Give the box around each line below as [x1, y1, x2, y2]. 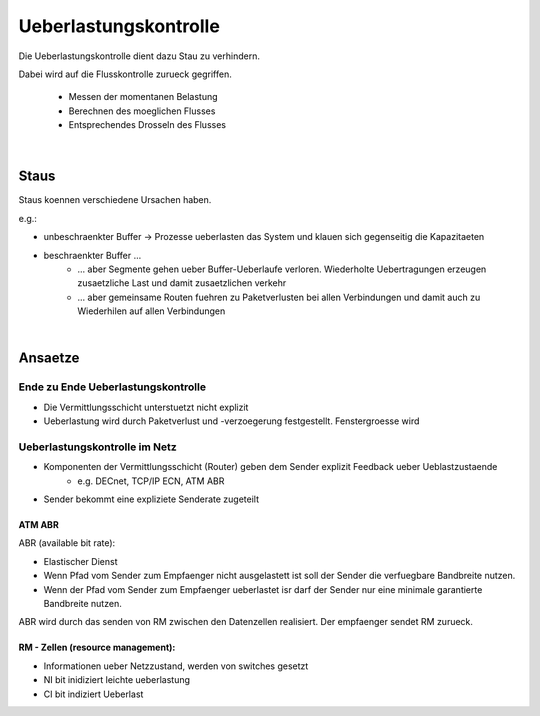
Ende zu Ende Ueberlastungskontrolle [18, 380, 207, 394]
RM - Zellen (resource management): [18, 641, 176, 654]
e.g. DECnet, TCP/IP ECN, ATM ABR [77, 475, 225, 487]
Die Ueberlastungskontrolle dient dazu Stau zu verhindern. [18, 50, 260, 62]
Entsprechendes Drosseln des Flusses [68, 119, 227, 131]
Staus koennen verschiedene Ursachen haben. [18, 194, 212, 206]
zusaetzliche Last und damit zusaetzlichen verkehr [77, 277, 287, 289]
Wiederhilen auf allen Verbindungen [77, 305, 226, 317]
